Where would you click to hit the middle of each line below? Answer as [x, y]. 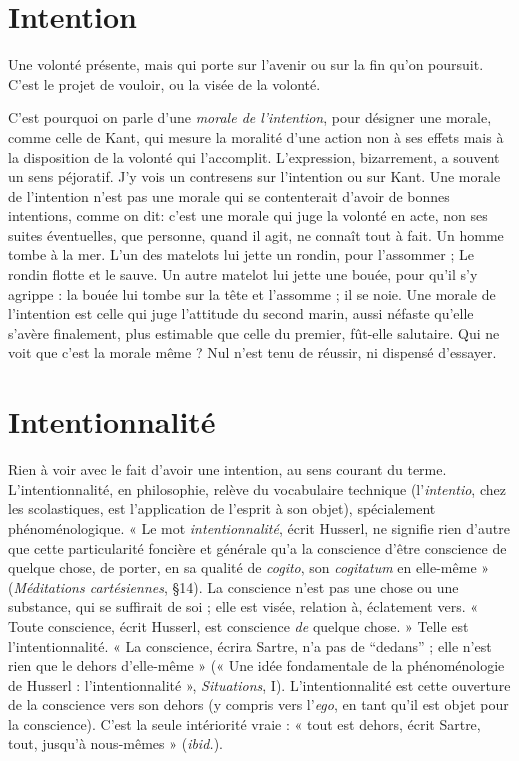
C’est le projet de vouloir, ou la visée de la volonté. [164, 83]
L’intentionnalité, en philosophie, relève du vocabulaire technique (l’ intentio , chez [257, 488]
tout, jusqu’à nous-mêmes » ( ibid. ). [115, 743]
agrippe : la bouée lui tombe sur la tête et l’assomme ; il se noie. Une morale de [252, 293]
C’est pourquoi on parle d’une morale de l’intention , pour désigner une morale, [250, 117]
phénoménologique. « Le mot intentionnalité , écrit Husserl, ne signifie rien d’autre [259, 527]
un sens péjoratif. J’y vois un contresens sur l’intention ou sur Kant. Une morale [254, 176]
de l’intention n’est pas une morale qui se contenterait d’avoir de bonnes [229, 195]
